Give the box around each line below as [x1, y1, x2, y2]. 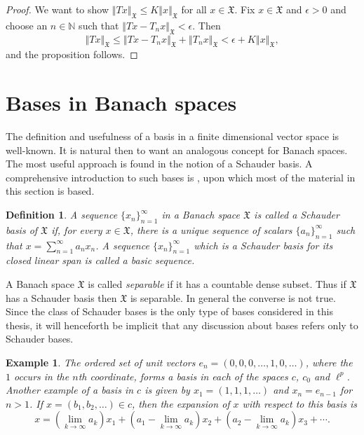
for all [181, 2, 207, 16]
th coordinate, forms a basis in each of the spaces [78, 368, 288, 383]
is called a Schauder [254, 207, 339, 222]
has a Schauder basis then [6, 290, 117, 305]
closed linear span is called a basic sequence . [6, 253, 195, 268]
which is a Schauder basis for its [194, 237, 333, 252]
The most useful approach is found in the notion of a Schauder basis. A [6, 156, 313, 171]
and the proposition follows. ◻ [6, 47, 138, 62]
